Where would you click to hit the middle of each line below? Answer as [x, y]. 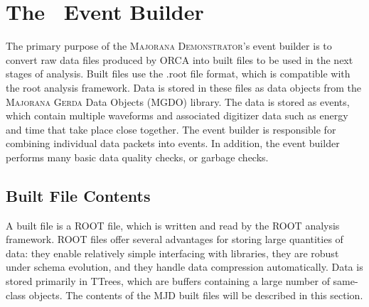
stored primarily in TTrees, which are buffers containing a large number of [168, 281]
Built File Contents [78, 195]
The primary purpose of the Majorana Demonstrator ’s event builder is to [169, 46]
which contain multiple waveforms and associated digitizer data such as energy [177, 115]
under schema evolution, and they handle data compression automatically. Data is [184, 267]
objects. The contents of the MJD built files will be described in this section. [196, 295]
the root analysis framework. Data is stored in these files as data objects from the [183, 87]
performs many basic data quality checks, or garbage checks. [137, 157]
